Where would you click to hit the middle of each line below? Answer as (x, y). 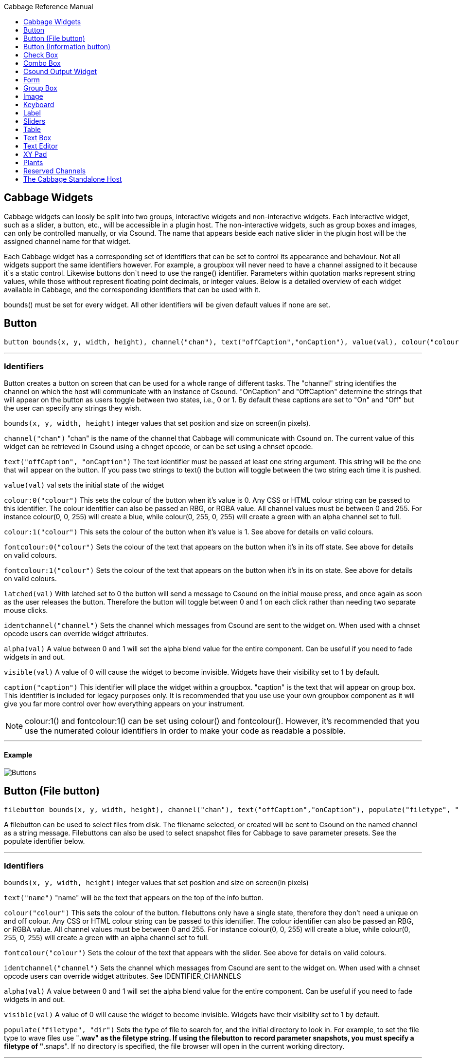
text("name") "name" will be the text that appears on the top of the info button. (134, 898)
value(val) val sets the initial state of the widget (84, 485)
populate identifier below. (44, 841)
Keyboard (39, 104)
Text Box (37, 138)
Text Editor (41, 146)
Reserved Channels (55, 171)
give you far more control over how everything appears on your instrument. (124, 704)
